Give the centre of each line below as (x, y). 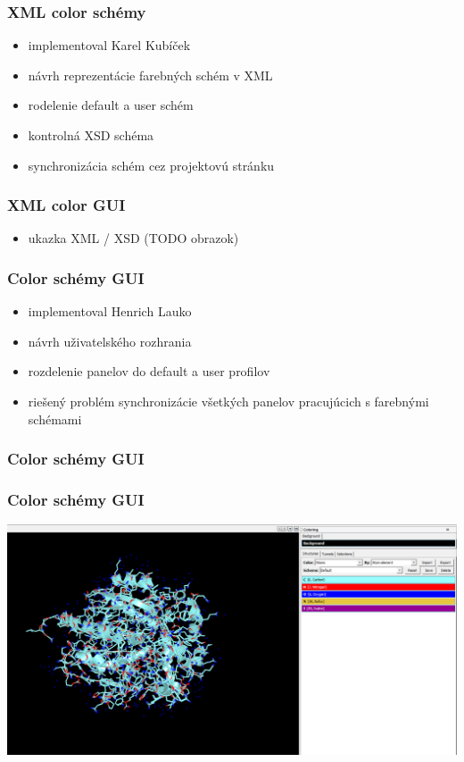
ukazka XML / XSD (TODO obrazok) (133, 238)
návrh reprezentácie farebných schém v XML (150, 75)
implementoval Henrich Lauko (110, 311)
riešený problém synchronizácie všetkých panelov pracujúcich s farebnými (228, 401)
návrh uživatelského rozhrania (110, 341)
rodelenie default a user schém (111, 105)
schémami (55, 419)
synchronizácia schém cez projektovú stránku (151, 165)
